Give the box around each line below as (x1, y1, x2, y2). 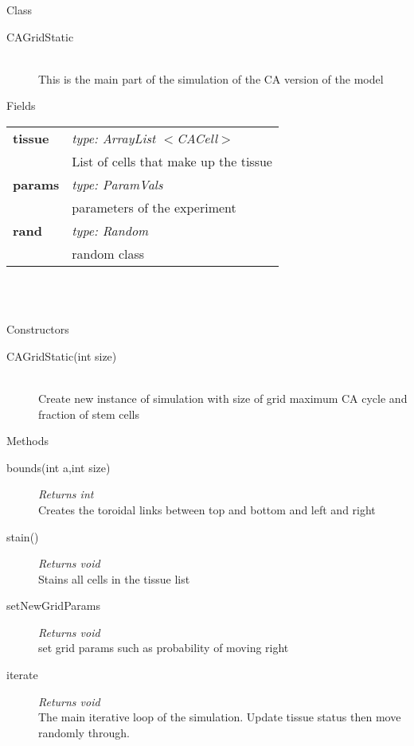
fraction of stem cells (38, 405, 139, 422)
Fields (6, 97, 36, 114)
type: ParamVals (72, 174, 163, 193)
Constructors (6, 321, 69, 338)
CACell (177, 128, 218, 147)
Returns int (38, 486, 94, 502)
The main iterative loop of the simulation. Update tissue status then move (38, 709, 401, 725)
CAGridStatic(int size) (6, 347, 117, 364)
